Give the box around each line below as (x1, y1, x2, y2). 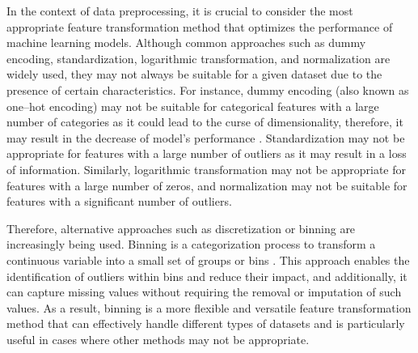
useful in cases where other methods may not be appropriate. (6, 330, 310, 347)
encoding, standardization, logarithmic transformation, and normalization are (6, 49, 391, 66)
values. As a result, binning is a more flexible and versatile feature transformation (6, 299, 412, 316)
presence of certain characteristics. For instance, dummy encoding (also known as (6, 81, 409, 98)
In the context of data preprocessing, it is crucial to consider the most (6, 2, 353, 19)
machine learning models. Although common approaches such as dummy (6, 34, 366, 51)
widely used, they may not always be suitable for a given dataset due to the (6, 66, 382, 83)
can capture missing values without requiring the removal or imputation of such (6, 283, 402, 300)
